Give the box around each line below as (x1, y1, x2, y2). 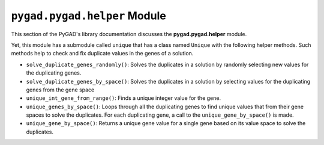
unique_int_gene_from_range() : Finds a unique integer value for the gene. (26, 94, 221, 102)
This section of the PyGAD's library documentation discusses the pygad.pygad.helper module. (11, 30, 247, 37)
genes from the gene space (26, 86, 95, 93)
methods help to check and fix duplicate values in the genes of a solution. (11, 50, 194, 57)
